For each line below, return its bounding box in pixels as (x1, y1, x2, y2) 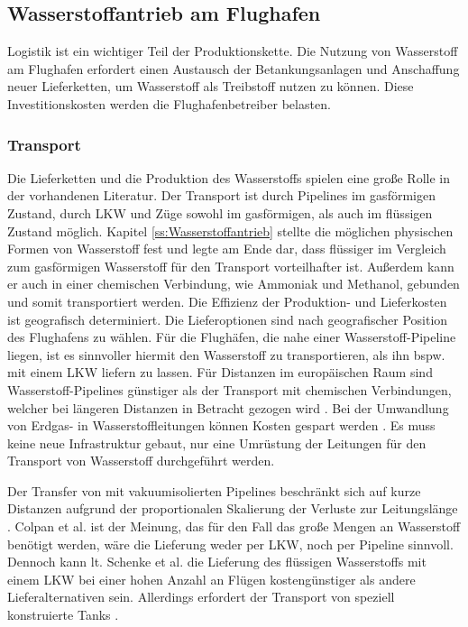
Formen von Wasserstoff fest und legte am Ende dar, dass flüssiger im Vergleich (7, 239, 446, 258)
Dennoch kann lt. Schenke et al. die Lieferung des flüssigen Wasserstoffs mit (7, 552, 427, 571)
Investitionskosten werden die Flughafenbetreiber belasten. (7, 94, 331, 113)
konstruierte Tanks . (7, 605, 119, 624)
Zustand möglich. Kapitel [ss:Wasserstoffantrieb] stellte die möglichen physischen (7, 221, 454, 240)
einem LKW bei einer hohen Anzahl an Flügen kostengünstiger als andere (7, 569, 416, 588)
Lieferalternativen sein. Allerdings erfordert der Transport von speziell (7, 587, 395, 606)
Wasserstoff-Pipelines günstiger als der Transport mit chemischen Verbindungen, (7, 380, 452, 399)
